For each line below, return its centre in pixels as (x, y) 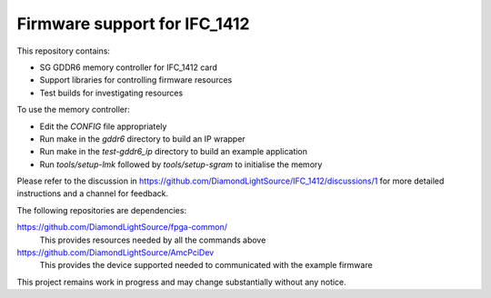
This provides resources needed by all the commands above (153, 240)
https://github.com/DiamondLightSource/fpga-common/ (122, 227)
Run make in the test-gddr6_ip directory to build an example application (174, 152)
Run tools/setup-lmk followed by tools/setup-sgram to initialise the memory (181, 164)
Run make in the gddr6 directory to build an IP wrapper (142, 139)
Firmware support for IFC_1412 (133, 24)
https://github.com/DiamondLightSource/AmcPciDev (115, 253)
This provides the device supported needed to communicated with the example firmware (206, 265)
